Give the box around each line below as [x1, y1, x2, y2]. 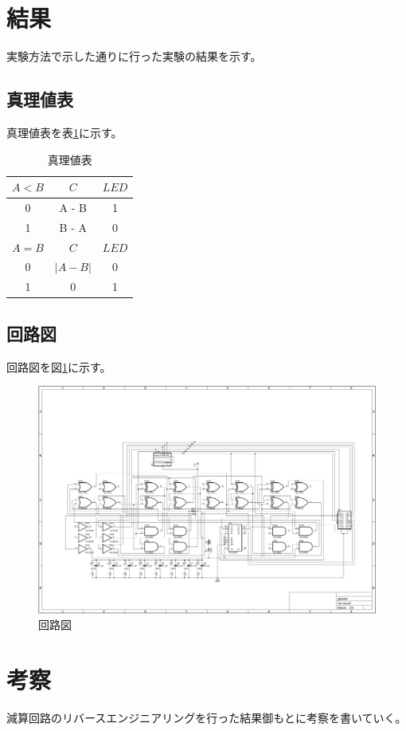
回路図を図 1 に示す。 [6, 358, 111, 375]
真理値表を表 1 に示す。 [6, 124, 123, 140]
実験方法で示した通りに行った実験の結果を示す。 [6, 48, 262, 65]
